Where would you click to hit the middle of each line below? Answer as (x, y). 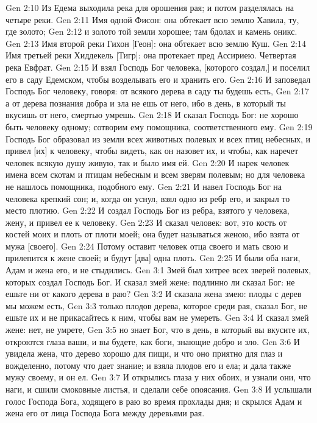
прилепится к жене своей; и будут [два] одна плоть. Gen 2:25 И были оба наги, (153, 258)
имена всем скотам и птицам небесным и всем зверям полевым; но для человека (155, 174)
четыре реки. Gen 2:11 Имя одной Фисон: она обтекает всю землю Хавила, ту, (152, 19)
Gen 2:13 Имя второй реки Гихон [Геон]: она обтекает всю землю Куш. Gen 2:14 (156, 43)
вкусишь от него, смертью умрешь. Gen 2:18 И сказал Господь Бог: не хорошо (152, 115)
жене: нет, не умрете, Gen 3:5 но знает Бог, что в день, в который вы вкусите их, (158, 330)
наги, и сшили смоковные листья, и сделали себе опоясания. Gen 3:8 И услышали (159, 389)
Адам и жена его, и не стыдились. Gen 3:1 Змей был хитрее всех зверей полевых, (158, 270)
